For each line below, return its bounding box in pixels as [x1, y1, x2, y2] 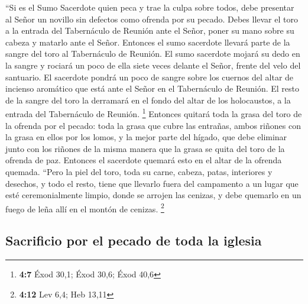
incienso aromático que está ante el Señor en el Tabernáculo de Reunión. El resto [5, 82, 299, 95]
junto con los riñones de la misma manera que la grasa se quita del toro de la [5, 142, 285, 154]
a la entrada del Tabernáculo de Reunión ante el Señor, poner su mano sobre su [5, 24, 294, 37]
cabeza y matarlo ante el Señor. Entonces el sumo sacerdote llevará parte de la [5, 35, 290, 48]
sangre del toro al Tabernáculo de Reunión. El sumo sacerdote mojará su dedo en [5, 47, 300, 60]
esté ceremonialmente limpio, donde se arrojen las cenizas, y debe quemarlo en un [5, 189, 301, 201]
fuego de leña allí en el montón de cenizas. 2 [5, 200, 164, 215]
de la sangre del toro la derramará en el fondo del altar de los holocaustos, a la [5, 93, 291, 106]
